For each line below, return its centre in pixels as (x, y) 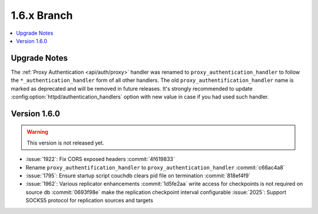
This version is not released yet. (65, 143)
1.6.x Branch (42, 15)
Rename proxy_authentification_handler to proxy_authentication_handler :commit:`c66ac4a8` (155, 167)
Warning (37, 132)
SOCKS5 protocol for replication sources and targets (89, 200)
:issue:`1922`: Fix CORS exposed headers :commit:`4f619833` (100, 159)
